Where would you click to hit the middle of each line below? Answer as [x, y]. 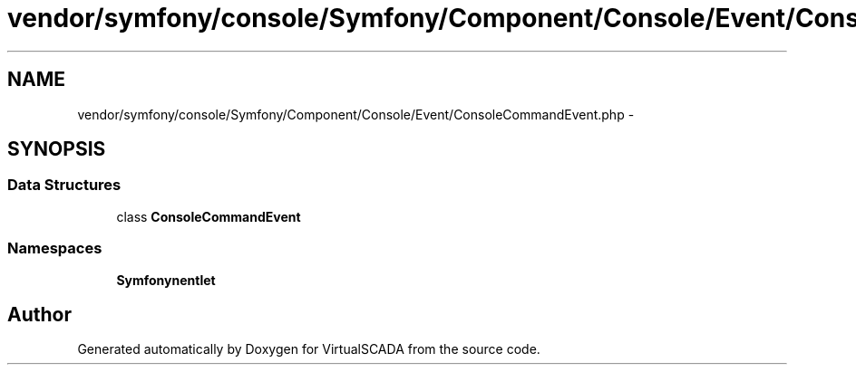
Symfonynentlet [166, 280]
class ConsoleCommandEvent [209, 216]
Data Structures [64, 185]
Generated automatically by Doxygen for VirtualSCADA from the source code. [309, 349]
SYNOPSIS [57, 149]
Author [39, 314]
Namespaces [55, 248]
